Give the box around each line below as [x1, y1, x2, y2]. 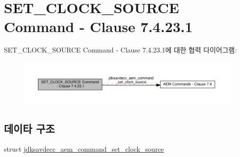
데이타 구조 [4, 121, 55, 136]
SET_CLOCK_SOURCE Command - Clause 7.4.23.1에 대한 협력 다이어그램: [4, 45, 237, 55]
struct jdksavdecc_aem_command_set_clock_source [4, 144, 164, 154]
